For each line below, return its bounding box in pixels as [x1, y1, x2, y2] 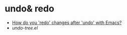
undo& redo [5, 3, 55, 14]
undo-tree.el [12, 24, 38, 30]
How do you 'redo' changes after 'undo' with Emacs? [12, 19, 122, 25]
